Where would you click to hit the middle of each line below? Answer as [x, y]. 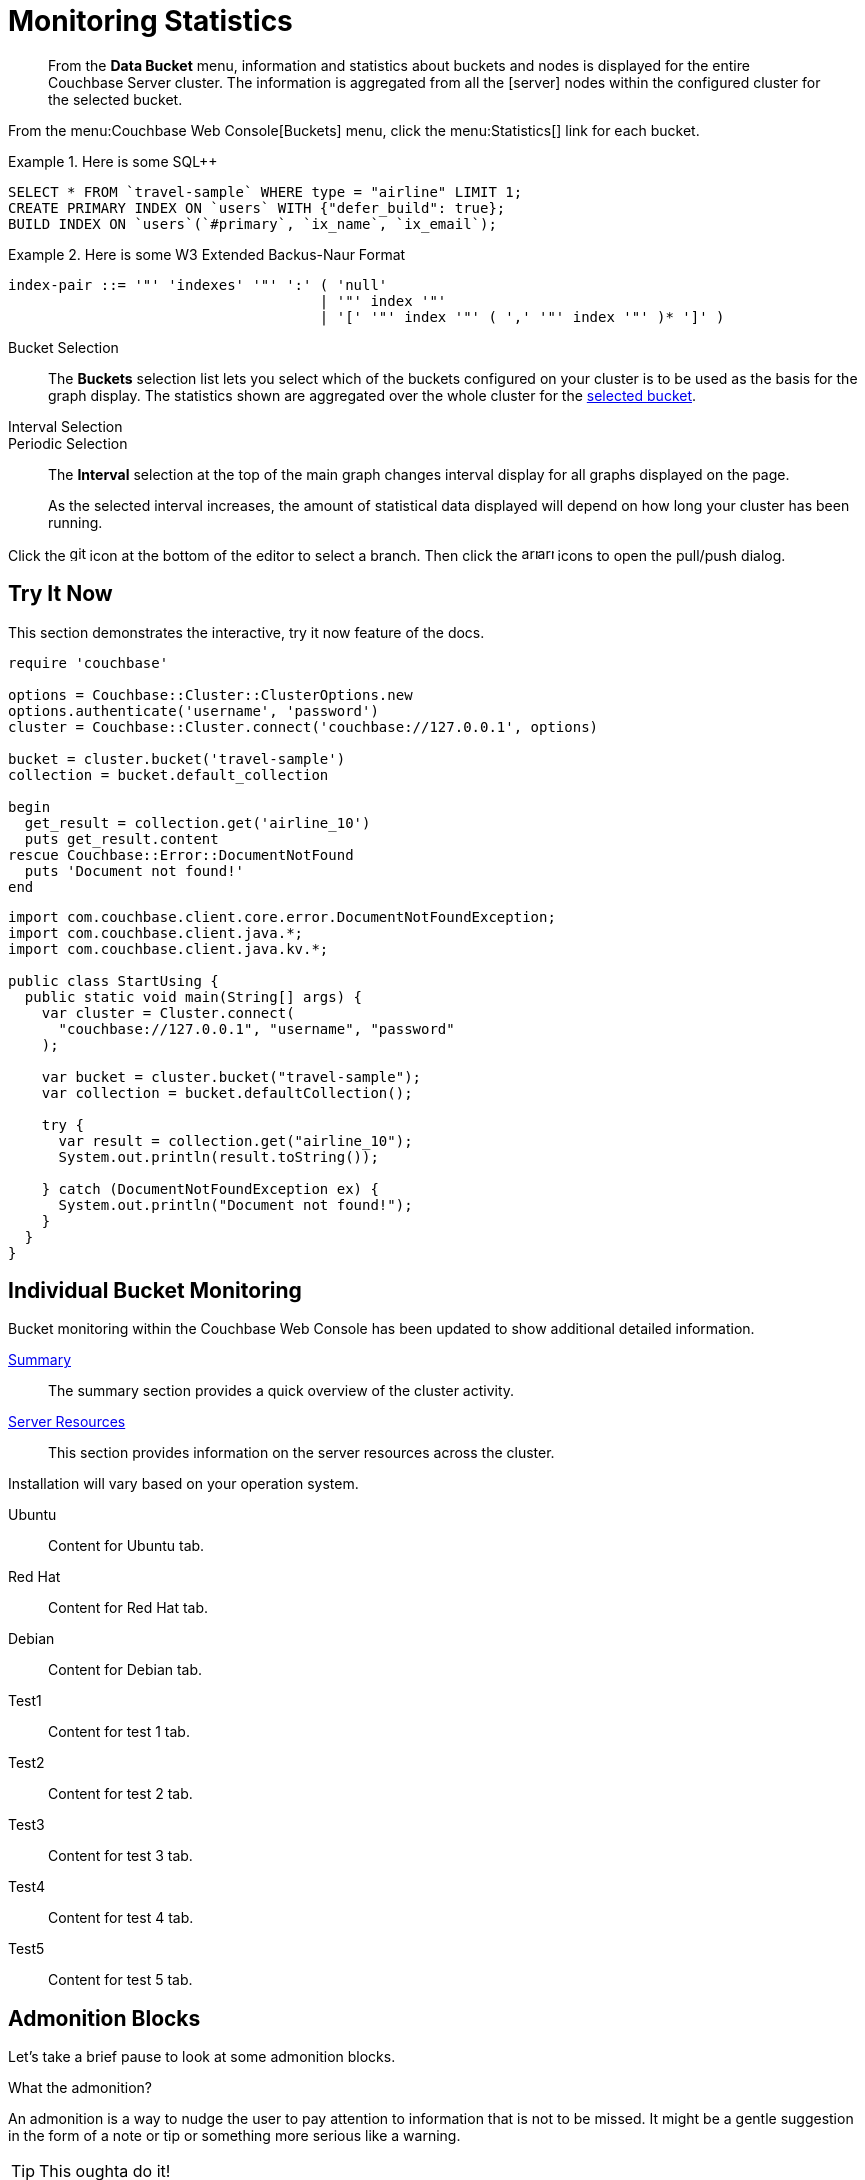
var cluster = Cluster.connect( [168, 1012]
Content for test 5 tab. [120, 1980]
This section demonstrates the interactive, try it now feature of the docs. [246, 632]
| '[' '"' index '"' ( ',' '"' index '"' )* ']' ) [522, 316]
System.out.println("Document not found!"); [235, 1204]
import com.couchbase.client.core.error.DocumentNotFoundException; [282, 916]
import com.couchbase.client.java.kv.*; [168, 948]
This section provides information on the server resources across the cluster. [301, 1453]
